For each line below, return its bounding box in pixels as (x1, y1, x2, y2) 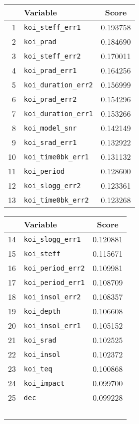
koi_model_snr (24, 124, 77, 132)
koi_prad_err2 (24, 95, 77, 103)
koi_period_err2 (24, 264, 85, 272)
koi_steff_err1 (24, 23, 81, 31)
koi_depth (24, 307, 61, 315)
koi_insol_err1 (24, 321, 81, 330)
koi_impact (24, 379, 65, 387)
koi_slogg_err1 (24, 235, 81, 243)
